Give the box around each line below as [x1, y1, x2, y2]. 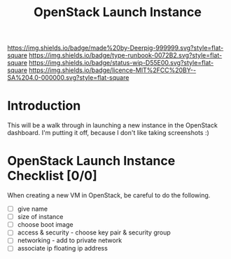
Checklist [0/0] [7, 168, 98, 184]
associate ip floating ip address [17, 244, 108, 253]
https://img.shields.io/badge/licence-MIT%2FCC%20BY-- [29, 66, 197, 74]
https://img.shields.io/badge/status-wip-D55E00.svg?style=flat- [29, 59, 214, 67]
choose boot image [17, 220, 73, 229]
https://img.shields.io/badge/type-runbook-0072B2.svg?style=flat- [29, 51, 223, 59]
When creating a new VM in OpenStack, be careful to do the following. [7, 191, 211, 199]
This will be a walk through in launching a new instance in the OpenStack [7, 121, 218, 129]
